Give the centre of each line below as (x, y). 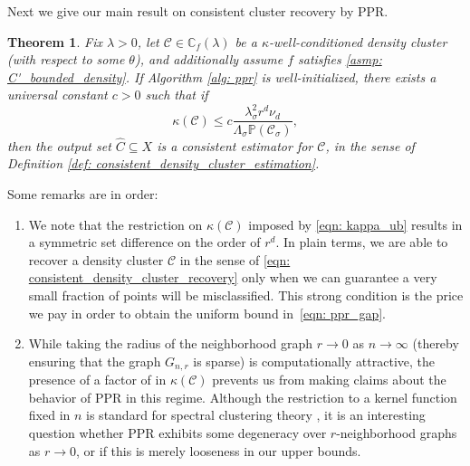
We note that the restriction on (115, 224)
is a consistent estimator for (235, 145)
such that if (177, 95)
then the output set (59, 145)
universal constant (58, 95)
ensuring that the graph (95, 361)
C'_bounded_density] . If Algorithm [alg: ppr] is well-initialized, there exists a (222, 76)
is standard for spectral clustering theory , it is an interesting (256, 415)
